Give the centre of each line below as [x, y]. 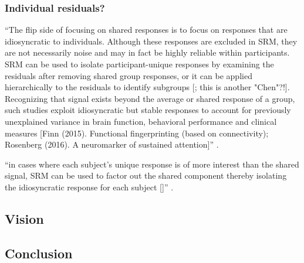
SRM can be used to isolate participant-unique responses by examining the [139, 64]
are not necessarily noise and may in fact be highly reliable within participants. [147, 52]
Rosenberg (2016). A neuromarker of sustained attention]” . [112, 144]
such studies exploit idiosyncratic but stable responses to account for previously [148, 110]
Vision [24, 218]
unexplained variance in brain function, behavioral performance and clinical [141, 121]
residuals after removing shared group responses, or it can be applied [129, 75]
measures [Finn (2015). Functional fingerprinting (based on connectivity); [137, 133]
